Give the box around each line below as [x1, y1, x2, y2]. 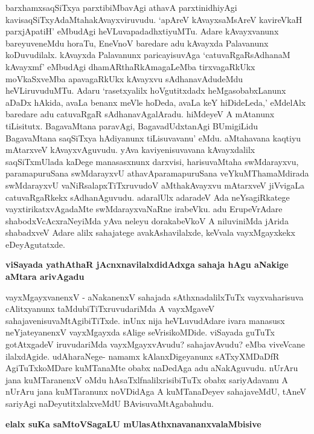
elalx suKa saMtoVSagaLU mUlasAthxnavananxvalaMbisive [5, 417, 261, 430]
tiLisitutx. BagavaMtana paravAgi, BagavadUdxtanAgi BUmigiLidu [5, 119, 258, 132]
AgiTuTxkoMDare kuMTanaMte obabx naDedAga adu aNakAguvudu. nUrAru [5, 361, 298, 374]
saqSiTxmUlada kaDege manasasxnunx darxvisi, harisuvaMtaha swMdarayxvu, [5, 155, 299, 167]
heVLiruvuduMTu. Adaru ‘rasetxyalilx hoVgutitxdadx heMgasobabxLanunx [5, 84, 286, 97]
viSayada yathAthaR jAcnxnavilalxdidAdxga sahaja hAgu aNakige [5, 258, 289, 271]
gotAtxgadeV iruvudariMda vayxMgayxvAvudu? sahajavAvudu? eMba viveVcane [5, 338, 306, 351]
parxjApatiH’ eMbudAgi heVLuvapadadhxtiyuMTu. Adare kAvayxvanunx [5, 25, 279, 37]
